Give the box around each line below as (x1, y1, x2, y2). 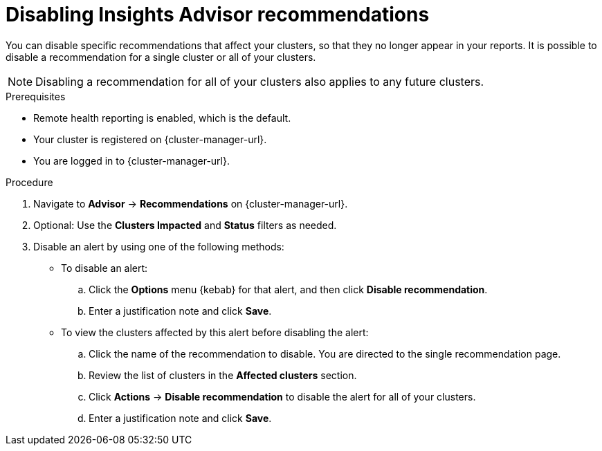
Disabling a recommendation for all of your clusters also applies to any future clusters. (35, 74, 484, 89)
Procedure (6, 176, 53, 188)
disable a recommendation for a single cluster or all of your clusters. (6, 50, 316, 63)
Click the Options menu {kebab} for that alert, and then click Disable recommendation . (89, 283, 488, 295)
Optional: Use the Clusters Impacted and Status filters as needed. (33, 219, 337, 231)
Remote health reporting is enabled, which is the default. (33, 111, 291, 124)
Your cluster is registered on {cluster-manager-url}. (33, 133, 267, 145)
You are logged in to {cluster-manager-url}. (33, 154, 230, 167)
